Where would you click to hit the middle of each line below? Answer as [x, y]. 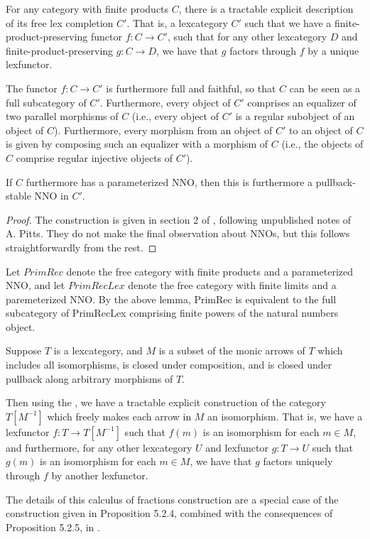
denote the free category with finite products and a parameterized [210, 271]
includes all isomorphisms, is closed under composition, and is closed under [169, 365]
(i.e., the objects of [322, 144]
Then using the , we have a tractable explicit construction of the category [166, 402]
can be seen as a [325, 88]
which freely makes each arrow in [119, 416]
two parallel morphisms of [62, 116]
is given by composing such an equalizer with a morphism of [137, 144]
